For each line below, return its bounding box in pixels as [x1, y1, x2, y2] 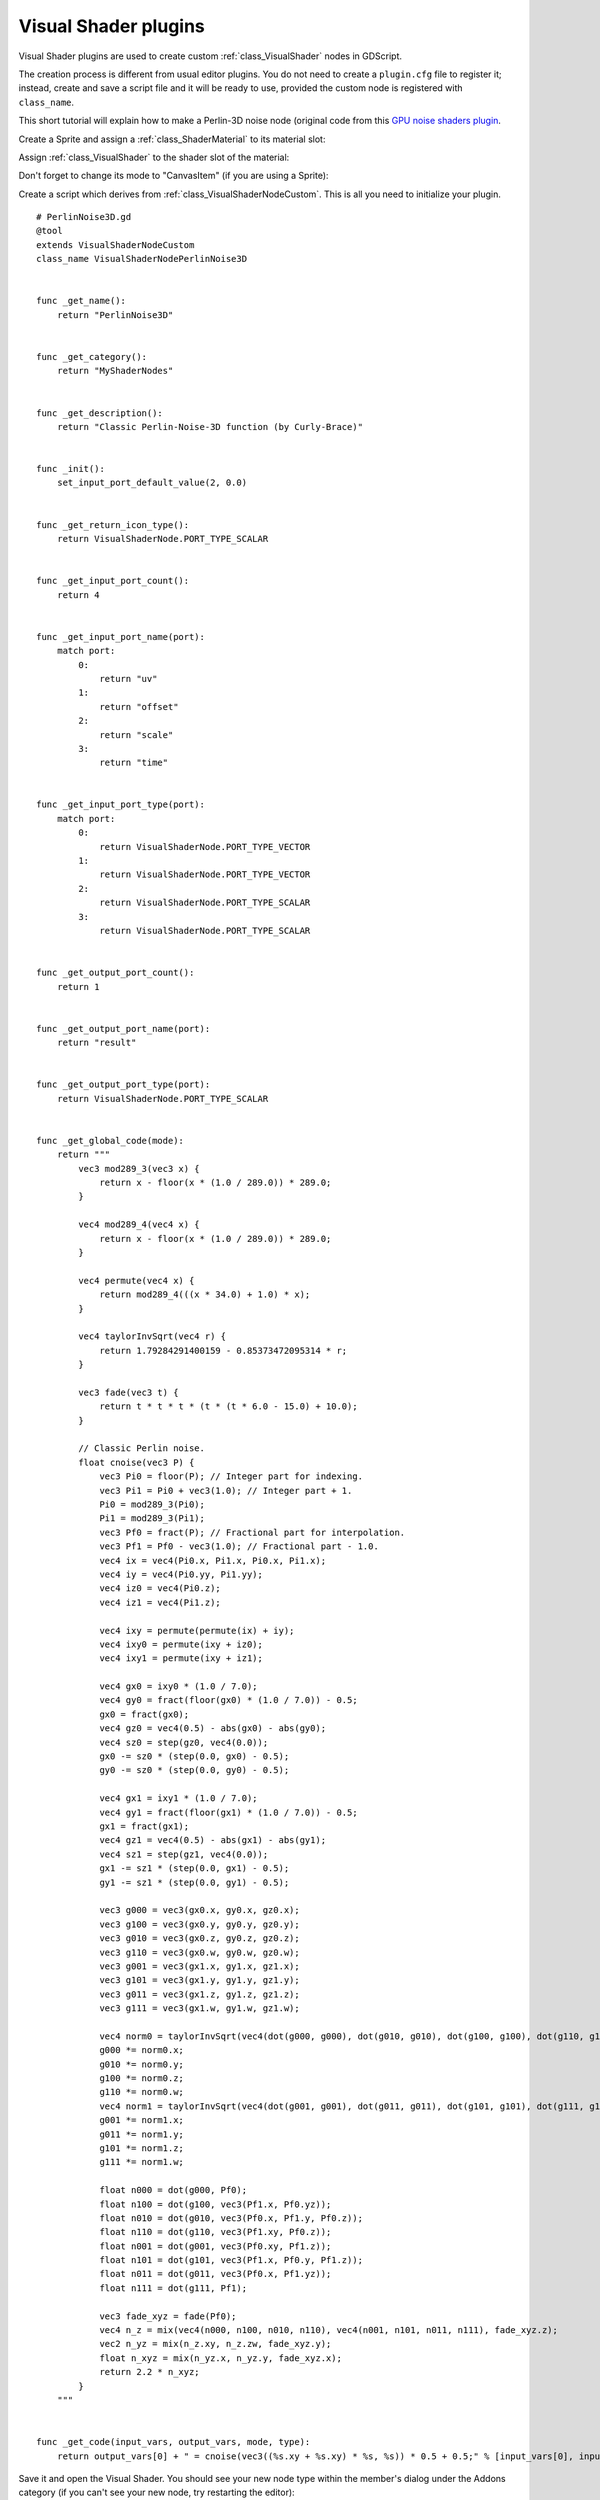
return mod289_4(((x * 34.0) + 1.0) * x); [99, 1289, 311, 1300]
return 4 [56, 589, 100, 600]
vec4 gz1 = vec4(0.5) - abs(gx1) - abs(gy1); [99, 1835, 327, 1846]
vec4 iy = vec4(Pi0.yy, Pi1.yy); [99, 1568, 264, 1580]
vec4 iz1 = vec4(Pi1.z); [99, 1596, 222, 1608]
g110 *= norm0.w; [99, 2086, 185, 2098]
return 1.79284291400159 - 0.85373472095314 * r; [99, 1345, 348, 1356]
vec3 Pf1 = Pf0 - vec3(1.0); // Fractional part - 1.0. [99, 1541, 379, 1552]
